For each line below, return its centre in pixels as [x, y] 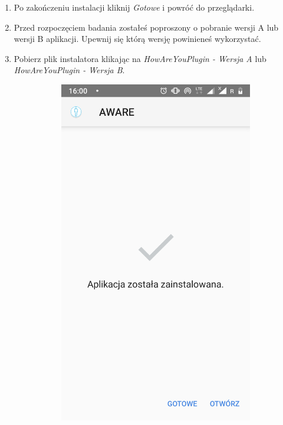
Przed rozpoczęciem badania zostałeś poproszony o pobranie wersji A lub [146, 27]
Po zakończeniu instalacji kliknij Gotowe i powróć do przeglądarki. [134, 7]
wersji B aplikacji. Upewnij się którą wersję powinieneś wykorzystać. [137, 39]
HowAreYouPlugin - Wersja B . [69, 70]
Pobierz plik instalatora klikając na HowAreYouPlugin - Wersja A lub [140, 58]
